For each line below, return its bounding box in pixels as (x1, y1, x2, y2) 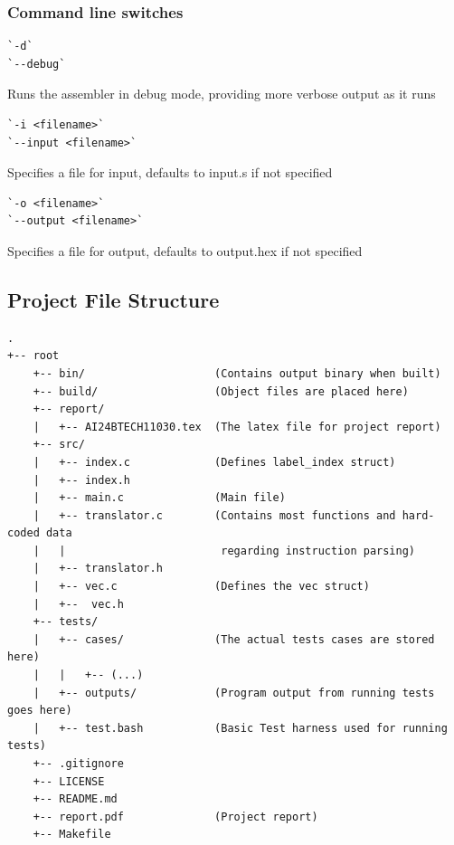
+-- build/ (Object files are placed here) (33, 385, 409, 398)
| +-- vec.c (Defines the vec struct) (33, 580, 370, 593)
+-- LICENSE (33, 774, 105, 788)
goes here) (7, 704, 72, 717)
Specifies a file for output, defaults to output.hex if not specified (7, 241, 363, 260)
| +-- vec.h (33, 597, 124, 611)
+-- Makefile (33, 828, 111, 841)
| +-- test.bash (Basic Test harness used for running (33, 721, 448, 735)
